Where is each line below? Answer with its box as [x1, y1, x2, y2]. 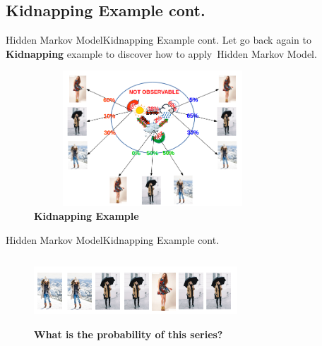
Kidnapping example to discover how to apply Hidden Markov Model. [6, 46, 317, 61]
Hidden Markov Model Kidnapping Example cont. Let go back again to [6, 32, 311, 47]
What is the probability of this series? [34, 326, 223, 341]
